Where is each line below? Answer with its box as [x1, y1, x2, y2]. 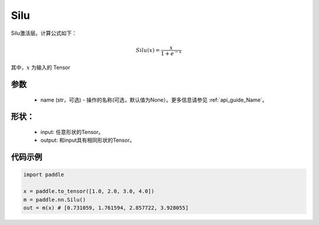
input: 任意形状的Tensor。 [40, 129, 104, 135]
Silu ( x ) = [136, 47, 161, 53]
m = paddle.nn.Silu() [23, 196, 86, 203]
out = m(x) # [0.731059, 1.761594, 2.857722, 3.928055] [23, 204, 189, 211]
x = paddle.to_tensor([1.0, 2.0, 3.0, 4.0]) [23, 188, 155, 195]
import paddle [23, 171, 64, 178]
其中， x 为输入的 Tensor [11, 64, 71, 71]
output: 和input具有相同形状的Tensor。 [40, 136, 135, 144]
